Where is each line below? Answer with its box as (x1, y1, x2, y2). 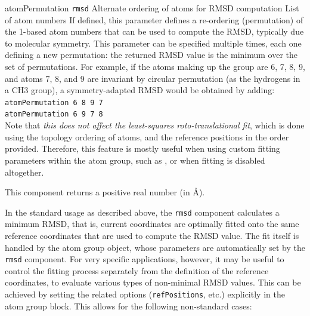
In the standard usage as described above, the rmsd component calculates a (5, 205, 280, 218)
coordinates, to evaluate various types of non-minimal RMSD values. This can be (5, 276, 301, 289)
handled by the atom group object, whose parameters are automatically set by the (5, 241, 305, 253)
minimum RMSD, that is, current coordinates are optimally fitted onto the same (5, 217, 299, 230)
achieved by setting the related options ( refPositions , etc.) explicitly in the (5, 287, 285, 300)
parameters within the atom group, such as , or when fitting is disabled (5, 154, 265, 166)
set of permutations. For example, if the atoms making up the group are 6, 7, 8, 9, (5, 60, 305, 73)
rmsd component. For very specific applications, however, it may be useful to (5, 253, 284, 265)
